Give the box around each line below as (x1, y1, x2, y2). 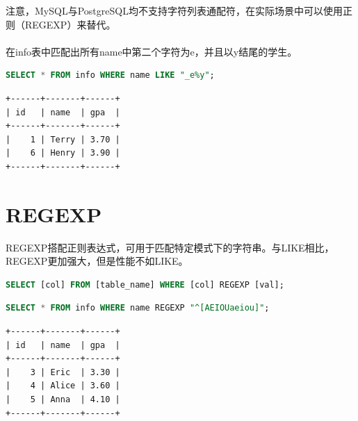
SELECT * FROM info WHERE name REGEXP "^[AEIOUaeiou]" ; (6, 303, 270, 313)
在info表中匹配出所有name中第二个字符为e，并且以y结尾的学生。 (6, 44, 298, 58)
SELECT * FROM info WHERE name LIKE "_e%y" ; (6, 70, 215, 81)
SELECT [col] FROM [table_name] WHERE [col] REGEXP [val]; (6, 279, 284, 290)
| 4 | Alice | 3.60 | (6, 381, 120, 391)
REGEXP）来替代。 (24, 17, 116, 31)
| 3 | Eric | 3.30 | (6, 367, 120, 377)
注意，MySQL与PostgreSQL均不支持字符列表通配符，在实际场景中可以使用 (6, 3, 343, 17)
